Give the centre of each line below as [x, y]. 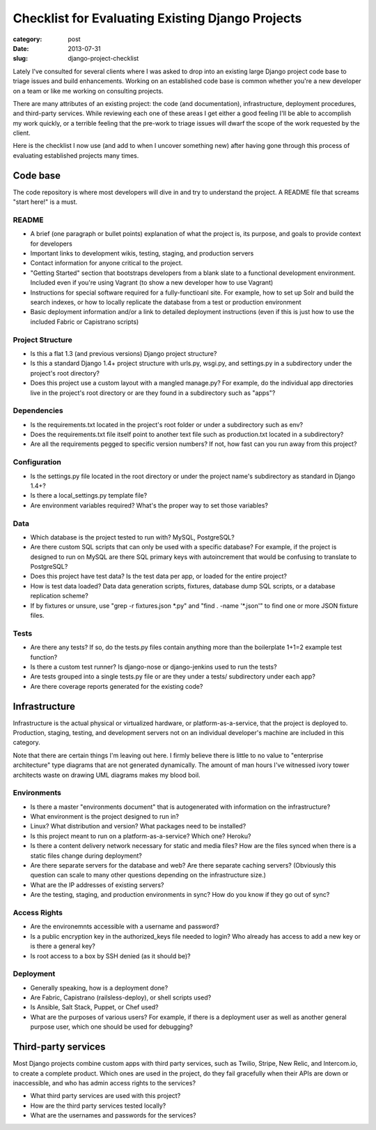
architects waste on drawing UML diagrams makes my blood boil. [107, 775]
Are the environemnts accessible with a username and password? [125, 927]
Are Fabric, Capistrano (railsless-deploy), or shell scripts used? [121, 997]
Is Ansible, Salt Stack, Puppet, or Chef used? [95, 1007]
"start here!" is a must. [45, 202]
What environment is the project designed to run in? [105, 817]
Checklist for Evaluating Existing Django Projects [157, 18]
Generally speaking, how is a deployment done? [99, 988]
